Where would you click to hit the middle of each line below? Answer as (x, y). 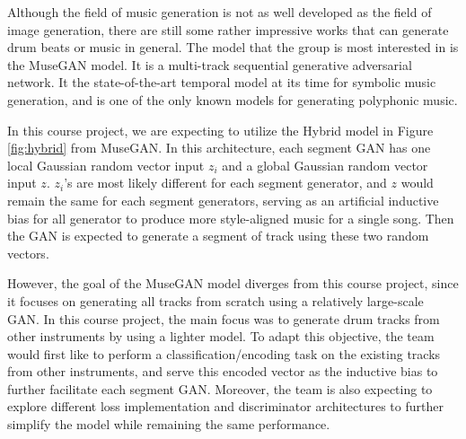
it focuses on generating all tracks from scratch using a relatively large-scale (215, 300)
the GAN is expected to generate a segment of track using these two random (218, 236)
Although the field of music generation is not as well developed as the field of (220, 12)
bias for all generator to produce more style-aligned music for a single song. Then (231, 218)
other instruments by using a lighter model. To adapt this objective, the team (221, 336)
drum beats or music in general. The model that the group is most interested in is (233, 47)
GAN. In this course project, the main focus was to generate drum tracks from (224, 318)
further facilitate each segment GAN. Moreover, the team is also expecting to (220, 388)
